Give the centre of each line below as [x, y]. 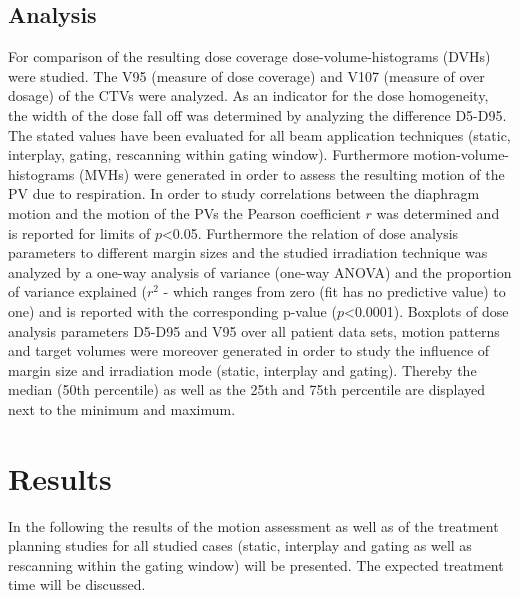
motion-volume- [461, 154]
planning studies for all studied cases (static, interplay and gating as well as [240, 545]
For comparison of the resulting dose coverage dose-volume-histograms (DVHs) [249, 56]
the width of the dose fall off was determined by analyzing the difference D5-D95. [257, 114]
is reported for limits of [79, 232]
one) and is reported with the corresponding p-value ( [172, 310]
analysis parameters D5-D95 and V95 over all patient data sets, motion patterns [254, 330]
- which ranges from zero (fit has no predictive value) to [334, 291]
